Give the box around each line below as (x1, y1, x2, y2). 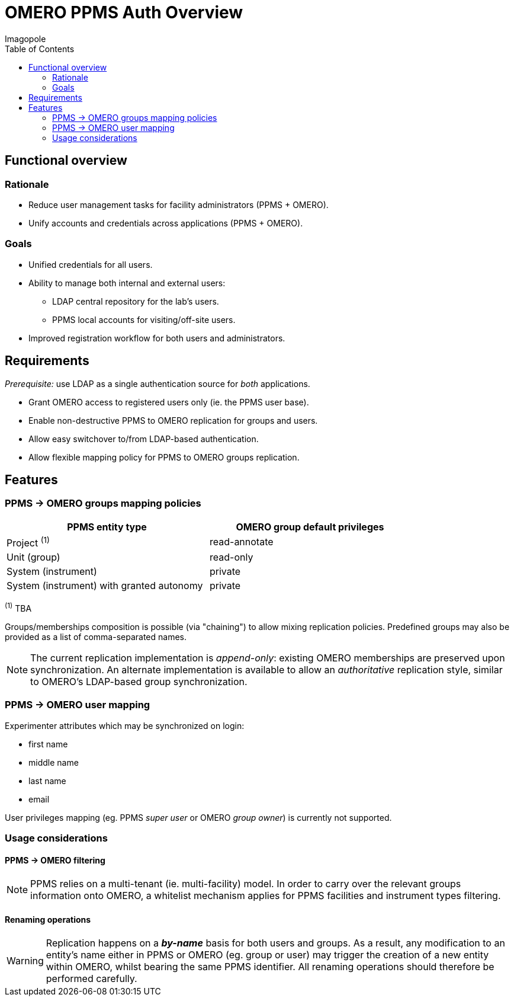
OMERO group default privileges (236, 520, 384, 533)
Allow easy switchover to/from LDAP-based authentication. (28, 433, 259, 444)
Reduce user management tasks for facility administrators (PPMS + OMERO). (28, 199, 329, 210)
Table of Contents (5, 43, 75, 54)
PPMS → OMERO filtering (5, 855, 105, 865)
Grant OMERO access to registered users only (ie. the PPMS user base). (28, 396, 309, 407)
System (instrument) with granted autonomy (7, 580, 203, 592)
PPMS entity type (67, 520, 147, 533)
